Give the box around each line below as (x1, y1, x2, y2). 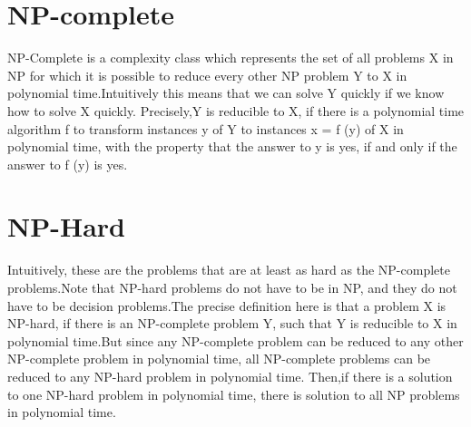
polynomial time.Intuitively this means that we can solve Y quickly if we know (7, 83, 445, 102)
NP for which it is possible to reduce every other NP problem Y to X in (7, 65, 407, 84)
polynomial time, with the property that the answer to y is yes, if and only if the (7, 137, 457, 156)
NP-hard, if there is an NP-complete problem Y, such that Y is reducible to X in (7, 314, 457, 333)
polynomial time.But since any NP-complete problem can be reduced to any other (7, 331, 464, 350)
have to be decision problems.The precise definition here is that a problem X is (7, 296, 446, 315)
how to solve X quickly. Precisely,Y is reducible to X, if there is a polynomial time (7, 101, 465, 120)
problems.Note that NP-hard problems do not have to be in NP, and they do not (7, 278, 457, 296)
